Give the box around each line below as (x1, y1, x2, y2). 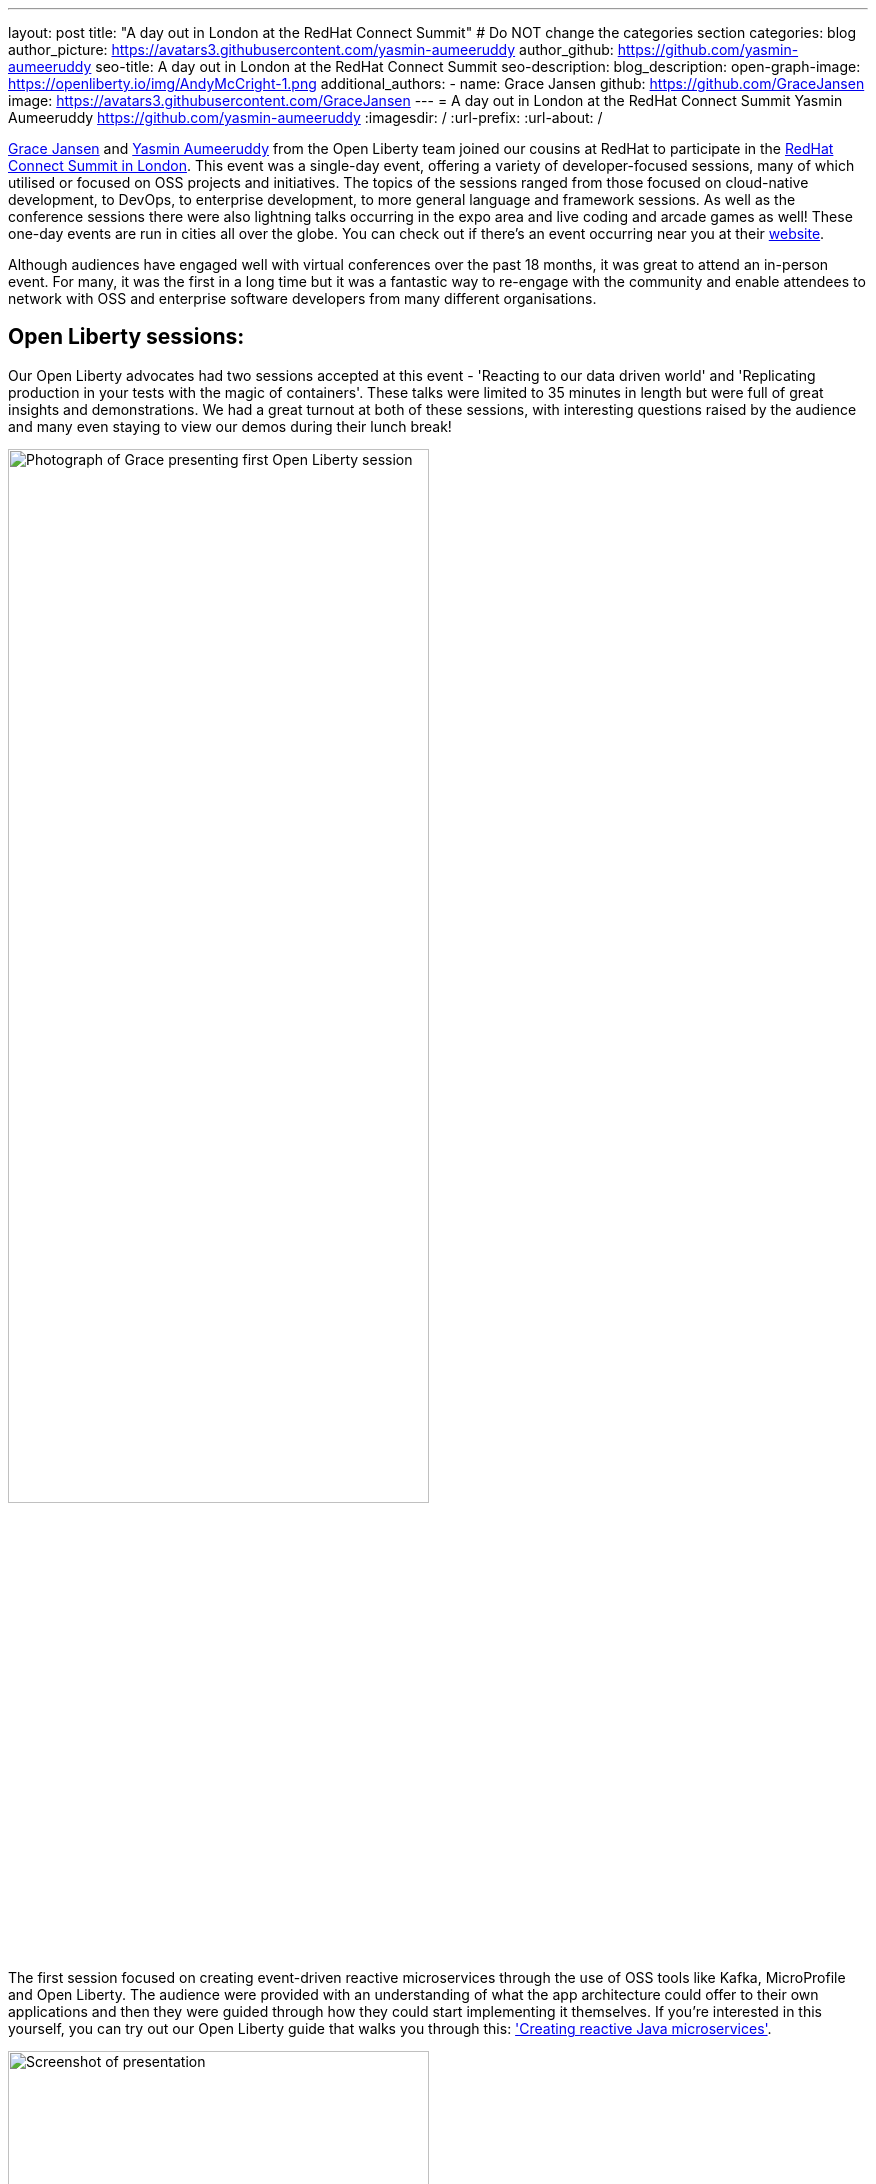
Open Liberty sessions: (8, 324, 245, 350)
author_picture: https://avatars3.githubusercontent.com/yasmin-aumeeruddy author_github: (8, 41, 614, 58)
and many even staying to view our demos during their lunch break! (8, 417, 452, 435)
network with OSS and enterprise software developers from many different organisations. (8, 290, 597, 307)
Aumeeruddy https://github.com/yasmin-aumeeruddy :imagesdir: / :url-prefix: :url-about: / (8, 109, 603, 126)
